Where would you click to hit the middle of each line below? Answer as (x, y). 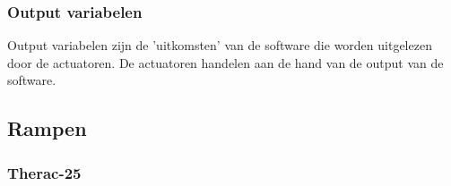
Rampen (47, 128)
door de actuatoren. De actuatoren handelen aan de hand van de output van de (225, 62)
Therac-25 (44, 172)
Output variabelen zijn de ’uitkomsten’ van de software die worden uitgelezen (220, 45)
